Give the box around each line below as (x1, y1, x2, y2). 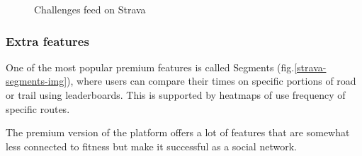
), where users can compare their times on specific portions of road (67, 73, 356, 88)
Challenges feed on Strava (34, 2, 146, 16)
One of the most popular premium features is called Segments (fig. (6, 59, 295, 74)
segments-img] (6, 73, 67, 88)
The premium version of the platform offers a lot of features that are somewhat (6, 125, 350, 140)
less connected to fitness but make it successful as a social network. (6, 138, 297, 153)
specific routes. (6, 101, 70, 116)
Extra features (6, 32, 89, 49)
